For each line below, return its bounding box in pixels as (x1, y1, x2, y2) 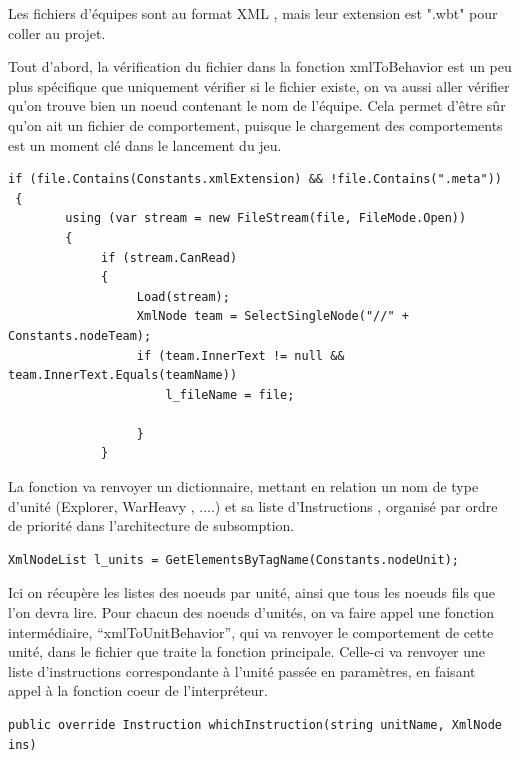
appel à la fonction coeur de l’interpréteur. (8, 680, 268, 701)
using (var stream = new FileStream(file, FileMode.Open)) (65, 211, 467, 226)
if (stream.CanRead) (101, 250, 238, 265)
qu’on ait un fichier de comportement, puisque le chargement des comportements (8, 114, 503, 135)
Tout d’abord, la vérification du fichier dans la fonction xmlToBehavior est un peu (8, 56, 512, 77)
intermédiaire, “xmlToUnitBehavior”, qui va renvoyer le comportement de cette (8, 621, 494, 642)
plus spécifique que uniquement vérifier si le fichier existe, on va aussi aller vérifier (8, 75, 510, 96)
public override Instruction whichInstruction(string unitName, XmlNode (8, 718, 502, 732)
